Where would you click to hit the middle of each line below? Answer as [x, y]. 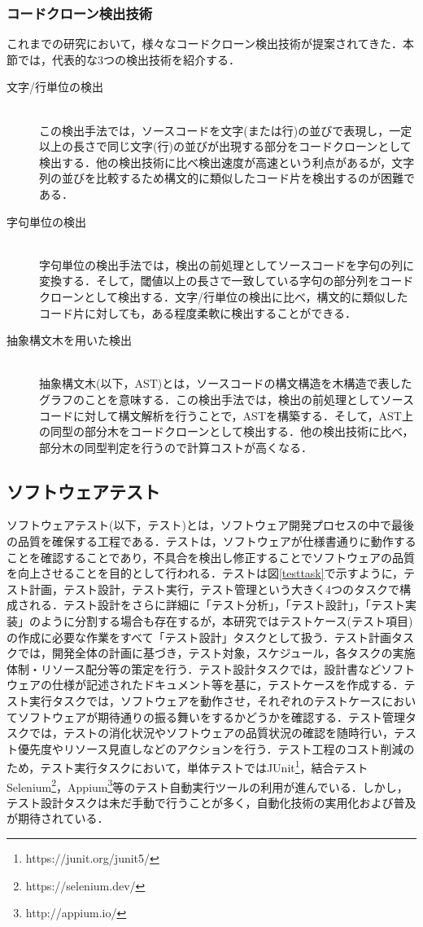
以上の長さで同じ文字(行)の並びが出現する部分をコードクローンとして [225, 146]
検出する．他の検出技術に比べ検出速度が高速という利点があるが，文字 [227, 162]
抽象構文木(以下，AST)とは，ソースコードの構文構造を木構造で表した [226, 383]
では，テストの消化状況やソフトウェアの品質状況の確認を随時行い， [211, 733]
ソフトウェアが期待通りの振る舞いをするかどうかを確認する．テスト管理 [211, 716]
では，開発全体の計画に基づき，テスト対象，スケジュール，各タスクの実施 [216, 653]
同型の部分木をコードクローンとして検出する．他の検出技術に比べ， [232, 431]
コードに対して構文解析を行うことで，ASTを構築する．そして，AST [220, 415]
